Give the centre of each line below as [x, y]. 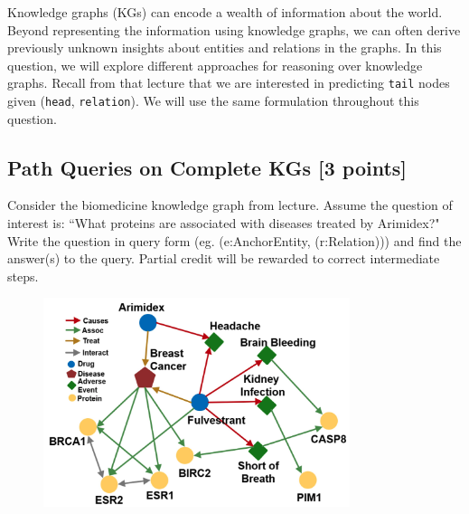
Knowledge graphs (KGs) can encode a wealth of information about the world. [225, 12]
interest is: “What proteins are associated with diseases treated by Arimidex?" [224, 223]
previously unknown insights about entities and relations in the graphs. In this [225, 48]
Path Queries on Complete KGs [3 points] [207, 167]
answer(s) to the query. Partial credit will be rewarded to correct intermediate [224, 258]
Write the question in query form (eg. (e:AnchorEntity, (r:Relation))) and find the [234, 240]
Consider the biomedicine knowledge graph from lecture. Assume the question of [230, 205]
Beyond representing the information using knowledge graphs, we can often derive [234, 29]
